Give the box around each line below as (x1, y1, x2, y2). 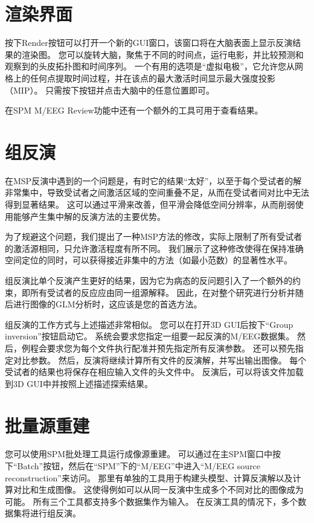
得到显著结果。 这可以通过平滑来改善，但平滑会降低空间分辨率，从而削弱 (5, 198, 295, 210)
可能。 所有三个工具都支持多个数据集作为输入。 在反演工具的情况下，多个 (5, 495, 298, 507)
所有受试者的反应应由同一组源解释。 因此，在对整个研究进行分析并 (30, 286, 295, 298)
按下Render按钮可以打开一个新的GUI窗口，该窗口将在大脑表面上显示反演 (5, 36, 293, 49)
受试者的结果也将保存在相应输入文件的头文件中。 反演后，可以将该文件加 (5, 365, 295, 378)
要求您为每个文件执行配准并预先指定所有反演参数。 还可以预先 (46, 341, 295, 354)
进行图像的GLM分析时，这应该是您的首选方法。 (13, 298, 202, 310)
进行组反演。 (30, 507, 81, 519)
